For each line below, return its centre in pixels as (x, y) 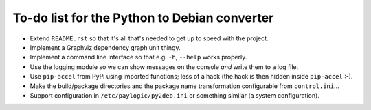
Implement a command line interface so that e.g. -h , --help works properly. (138, 57)
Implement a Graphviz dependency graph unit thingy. (105, 47)
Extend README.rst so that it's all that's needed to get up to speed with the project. (149, 38)
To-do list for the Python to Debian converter (143, 18)
